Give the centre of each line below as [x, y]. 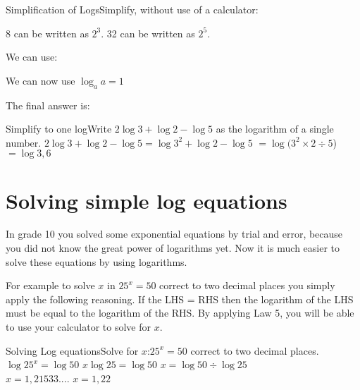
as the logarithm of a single [275, 129]
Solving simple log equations [147, 200]
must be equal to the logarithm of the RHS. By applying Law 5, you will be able [180, 313]
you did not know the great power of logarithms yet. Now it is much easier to [173, 248]
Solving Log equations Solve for [72, 350]
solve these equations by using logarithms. [97, 261]
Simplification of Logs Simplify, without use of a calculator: [132, 9]
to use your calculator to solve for [78, 327]
